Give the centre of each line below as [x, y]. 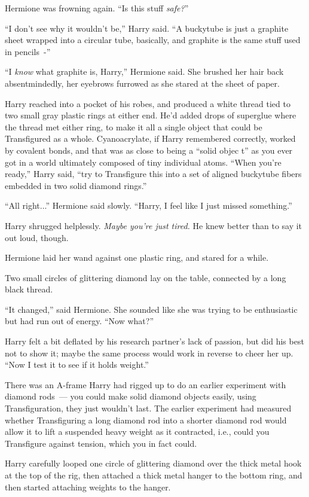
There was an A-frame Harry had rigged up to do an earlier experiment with [146, 384]
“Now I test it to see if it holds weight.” [77, 365]
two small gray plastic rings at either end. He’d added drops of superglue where [151, 115]
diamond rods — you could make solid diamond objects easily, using [131, 396]
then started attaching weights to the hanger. [88, 487]
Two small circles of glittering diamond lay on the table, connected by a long [146, 277]
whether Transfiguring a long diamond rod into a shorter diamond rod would [146, 420]
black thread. [29, 289]
